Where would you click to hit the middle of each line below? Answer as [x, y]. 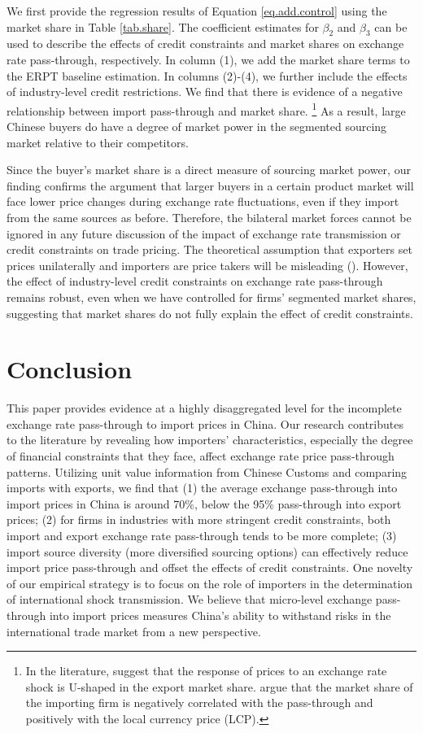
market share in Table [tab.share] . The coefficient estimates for [163, 26]
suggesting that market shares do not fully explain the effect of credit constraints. [210, 313]
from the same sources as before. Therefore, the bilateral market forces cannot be [209, 217]
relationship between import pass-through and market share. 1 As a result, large [206, 109]
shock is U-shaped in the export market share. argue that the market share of [219, 686]
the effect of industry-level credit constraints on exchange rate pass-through [195, 281]
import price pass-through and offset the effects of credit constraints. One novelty [210, 567]
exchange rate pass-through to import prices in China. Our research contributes [205, 423]
